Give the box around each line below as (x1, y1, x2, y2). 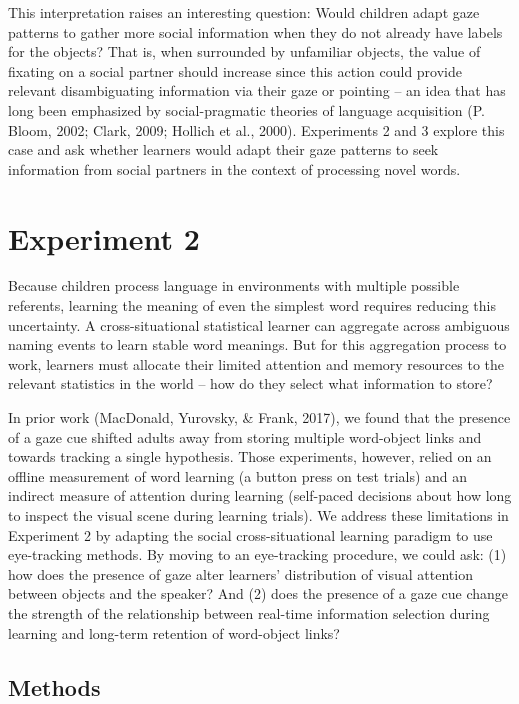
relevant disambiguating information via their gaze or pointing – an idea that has (8, 80, 506, 101)
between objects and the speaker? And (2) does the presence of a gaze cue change (8, 583, 509, 604)
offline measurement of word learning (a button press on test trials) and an (8, 465, 468, 486)
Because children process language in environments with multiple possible (8, 275, 460, 296)
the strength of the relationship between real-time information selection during (8, 602, 490, 623)
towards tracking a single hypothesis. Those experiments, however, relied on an (8, 446, 492, 467)
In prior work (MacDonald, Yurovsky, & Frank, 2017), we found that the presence (8, 407, 511, 428)
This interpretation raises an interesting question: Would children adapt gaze (8, 2, 480, 22)
